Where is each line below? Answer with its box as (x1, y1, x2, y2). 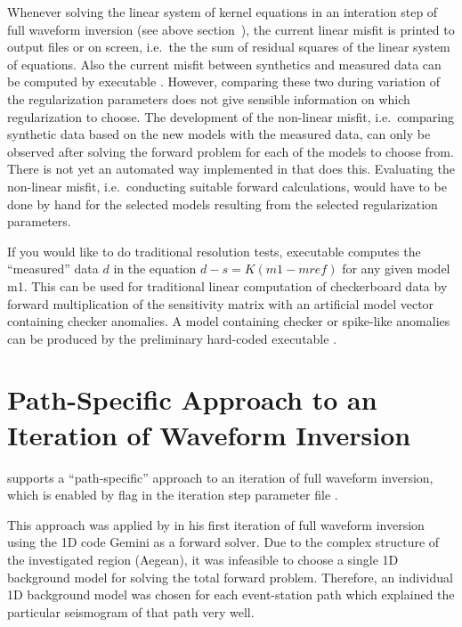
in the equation (113, 259, 197, 278)
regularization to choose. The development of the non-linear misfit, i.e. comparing (7, 107, 454, 126)
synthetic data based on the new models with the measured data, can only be (7, 125, 431, 143)
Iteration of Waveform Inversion (7, 416, 411, 452)
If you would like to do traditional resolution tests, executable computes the (7, 241, 421, 260)
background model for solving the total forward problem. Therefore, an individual (7, 567, 453, 586)
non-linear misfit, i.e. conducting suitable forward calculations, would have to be (7, 176, 447, 195)
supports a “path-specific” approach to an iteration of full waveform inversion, (7, 468, 434, 486)
